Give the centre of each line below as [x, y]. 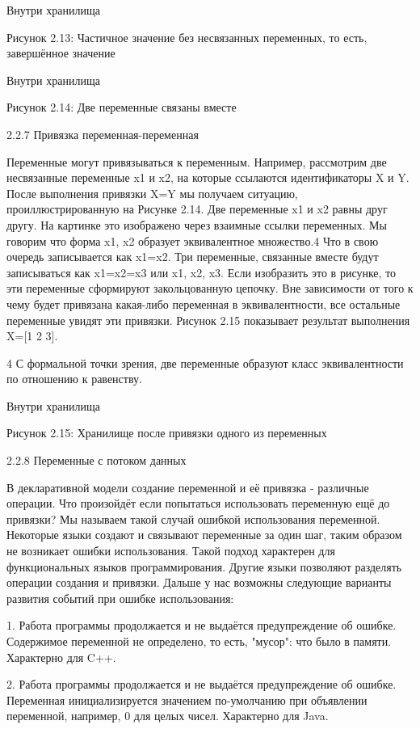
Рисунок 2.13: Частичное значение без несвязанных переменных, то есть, [187, 37]
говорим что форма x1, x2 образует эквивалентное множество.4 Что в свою [193, 240]
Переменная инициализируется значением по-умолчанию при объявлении [187, 700]
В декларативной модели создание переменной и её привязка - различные [188, 487]
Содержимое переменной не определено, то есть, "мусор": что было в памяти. [199, 641]
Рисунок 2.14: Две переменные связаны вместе [122, 107]
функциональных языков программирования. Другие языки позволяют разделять [204, 566]
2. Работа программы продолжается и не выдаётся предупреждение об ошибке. [202, 684]
